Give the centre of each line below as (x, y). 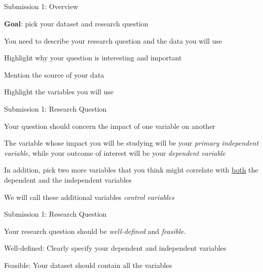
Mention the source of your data (54, 74)
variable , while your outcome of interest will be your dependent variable (115, 152)
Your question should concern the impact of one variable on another (110, 126)
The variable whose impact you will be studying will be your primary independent (131, 143)
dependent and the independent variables (68, 179)
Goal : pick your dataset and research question (76, 23)
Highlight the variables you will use (59, 92)
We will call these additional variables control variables (89, 197)
